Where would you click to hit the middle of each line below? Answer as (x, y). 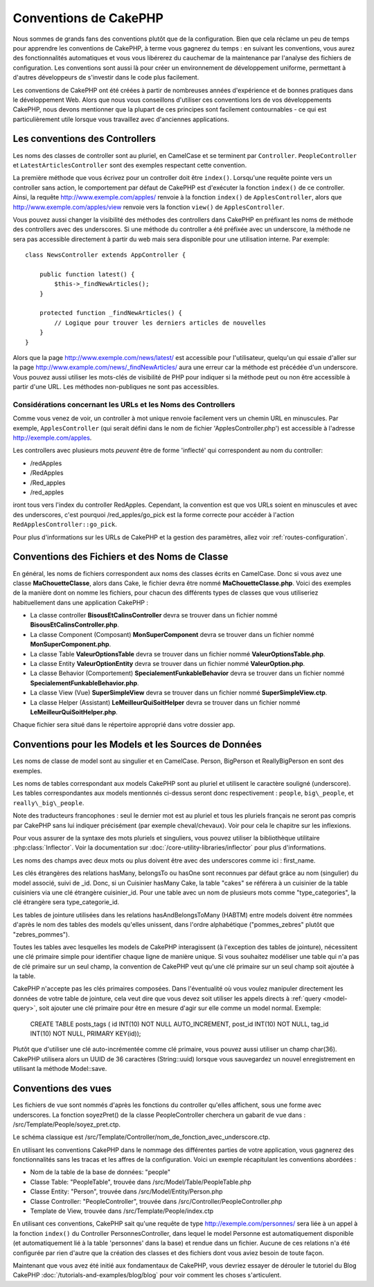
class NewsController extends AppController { (106, 255)
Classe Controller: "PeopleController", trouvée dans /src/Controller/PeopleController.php (156, 1201)
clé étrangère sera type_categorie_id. (66, 902)
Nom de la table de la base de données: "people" (100, 1172)
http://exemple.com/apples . (52, 438)
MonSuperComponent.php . (71, 645)
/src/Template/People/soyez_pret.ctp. (67, 1124)
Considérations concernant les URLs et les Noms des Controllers (124, 404)
